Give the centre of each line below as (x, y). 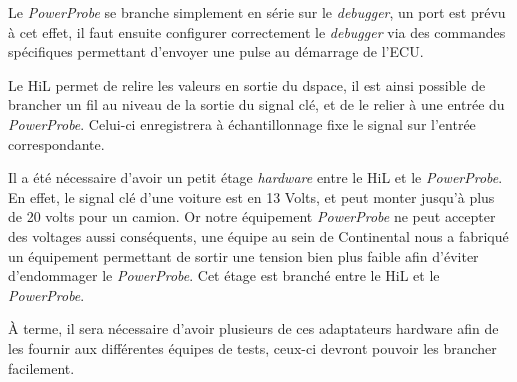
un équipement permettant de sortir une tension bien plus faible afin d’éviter (243, 255)
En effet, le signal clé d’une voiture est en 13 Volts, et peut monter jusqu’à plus (251, 196)
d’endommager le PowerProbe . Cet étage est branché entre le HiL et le (224, 275)
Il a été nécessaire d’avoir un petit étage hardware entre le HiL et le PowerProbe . (255, 177)
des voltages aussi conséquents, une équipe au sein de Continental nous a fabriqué (258, 235)
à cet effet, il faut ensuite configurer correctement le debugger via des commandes (257, 31)
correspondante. (56, 143)
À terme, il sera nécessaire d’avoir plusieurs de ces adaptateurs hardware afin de (253, 328)
